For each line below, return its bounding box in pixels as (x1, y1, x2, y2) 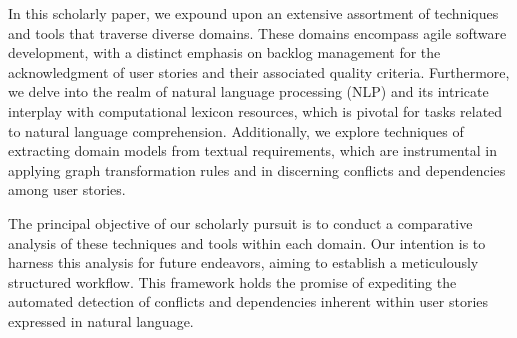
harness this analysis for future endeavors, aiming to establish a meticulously (8, 252, 479, 273)
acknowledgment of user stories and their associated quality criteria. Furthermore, (8, 61, 510, 82)
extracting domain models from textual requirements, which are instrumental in (8, 140, 497, 161)
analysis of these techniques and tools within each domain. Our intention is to (8, 232, 486, 253)
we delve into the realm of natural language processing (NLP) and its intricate (8, 81, 489, 102)
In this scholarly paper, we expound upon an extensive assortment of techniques (8, 3, 499, 23)
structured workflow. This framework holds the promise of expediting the (8, 271, 457, 292)
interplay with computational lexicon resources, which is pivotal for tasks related (8, 100, 503, 121)
